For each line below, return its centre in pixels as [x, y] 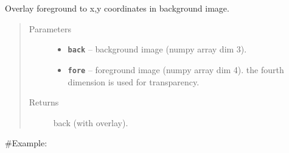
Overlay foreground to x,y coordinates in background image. [117, 8]
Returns [44, 102]
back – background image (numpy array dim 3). [157, 49]
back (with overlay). [91, 122]
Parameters [50, 28]
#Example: [26, 143]
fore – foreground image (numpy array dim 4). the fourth [176, 69]
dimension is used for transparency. [134, 81]
